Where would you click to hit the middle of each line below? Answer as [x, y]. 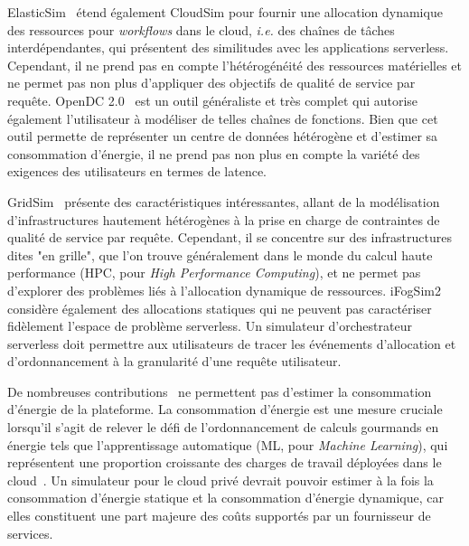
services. [30, 533]
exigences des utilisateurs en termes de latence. [137, 171]
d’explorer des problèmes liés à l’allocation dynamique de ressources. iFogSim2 [224, 290]
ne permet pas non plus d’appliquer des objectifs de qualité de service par [211, 83]
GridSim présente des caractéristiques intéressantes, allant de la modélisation [224, 201]
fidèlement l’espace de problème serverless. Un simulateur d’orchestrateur [210, 326]
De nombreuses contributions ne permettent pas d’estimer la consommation [220, 391]
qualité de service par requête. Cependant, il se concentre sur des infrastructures [230, 237]
